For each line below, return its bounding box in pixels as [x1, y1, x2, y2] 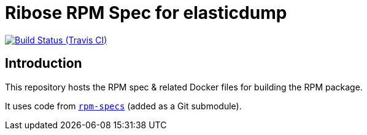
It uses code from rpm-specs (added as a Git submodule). [5, 100, 242, 111]
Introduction [5, 56, 82, 71]
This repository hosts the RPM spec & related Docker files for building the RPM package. [5, 81, 363, 92]
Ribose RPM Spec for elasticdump [5, 2, 287, 23]
